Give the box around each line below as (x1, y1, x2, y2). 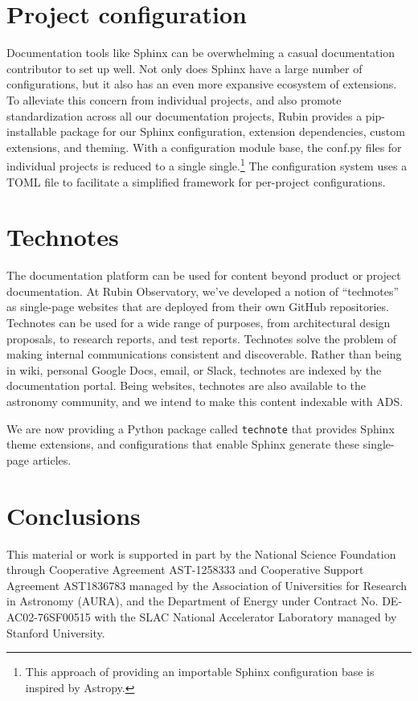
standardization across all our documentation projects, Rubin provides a (6, 107, 363, 124)
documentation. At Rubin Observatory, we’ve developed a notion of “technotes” (6, 282, 400, 299)
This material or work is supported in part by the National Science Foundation (6, 545, 396, 562)
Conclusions (6, 498, 141, 531)
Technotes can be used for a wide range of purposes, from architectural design (6, 314, 391, 331)
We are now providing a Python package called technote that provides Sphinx (6, 420, 395, 437)
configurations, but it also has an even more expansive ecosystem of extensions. (6, 76, 397, 92)
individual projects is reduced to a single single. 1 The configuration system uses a (6, 155, 408, 174)
